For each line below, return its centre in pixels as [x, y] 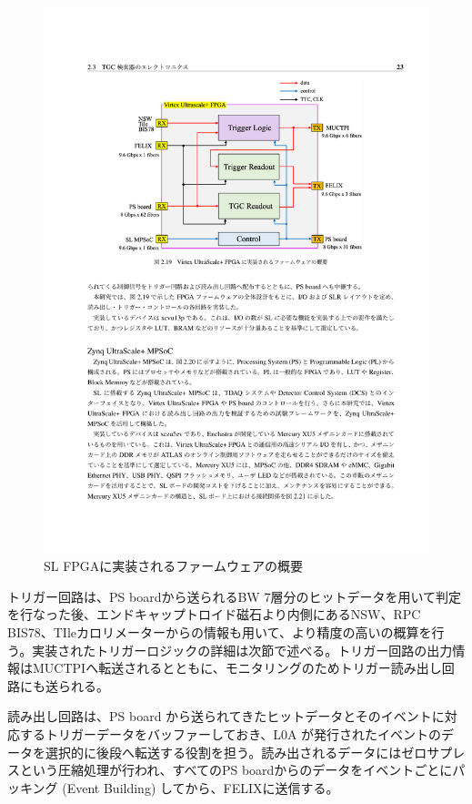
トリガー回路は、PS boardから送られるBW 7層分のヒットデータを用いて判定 [234, 596]
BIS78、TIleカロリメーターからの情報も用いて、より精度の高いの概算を [220, 632]
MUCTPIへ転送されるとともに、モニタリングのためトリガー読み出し [237, 668]
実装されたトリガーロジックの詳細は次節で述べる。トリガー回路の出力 [242, 650]
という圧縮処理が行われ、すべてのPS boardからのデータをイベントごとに [236, 770]
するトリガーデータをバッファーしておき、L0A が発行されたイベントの [231, 734]
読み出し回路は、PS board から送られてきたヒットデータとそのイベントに [226, 716]
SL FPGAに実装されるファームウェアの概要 [173, 566]
